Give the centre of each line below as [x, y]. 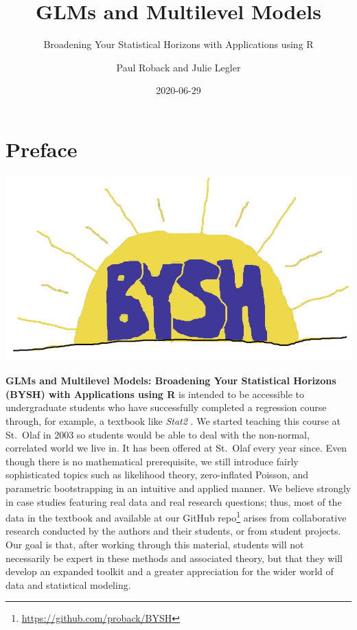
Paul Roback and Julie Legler [178, 67]
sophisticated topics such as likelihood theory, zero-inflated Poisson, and [157, 475]
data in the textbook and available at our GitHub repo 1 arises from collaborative [176, 516]
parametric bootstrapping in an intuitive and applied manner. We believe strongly [178, 488]
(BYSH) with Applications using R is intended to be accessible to [155, 394]
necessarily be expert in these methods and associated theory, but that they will [174, 558]
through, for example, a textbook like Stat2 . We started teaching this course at [173, 421]
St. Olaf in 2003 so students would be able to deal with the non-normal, [158, 434]
